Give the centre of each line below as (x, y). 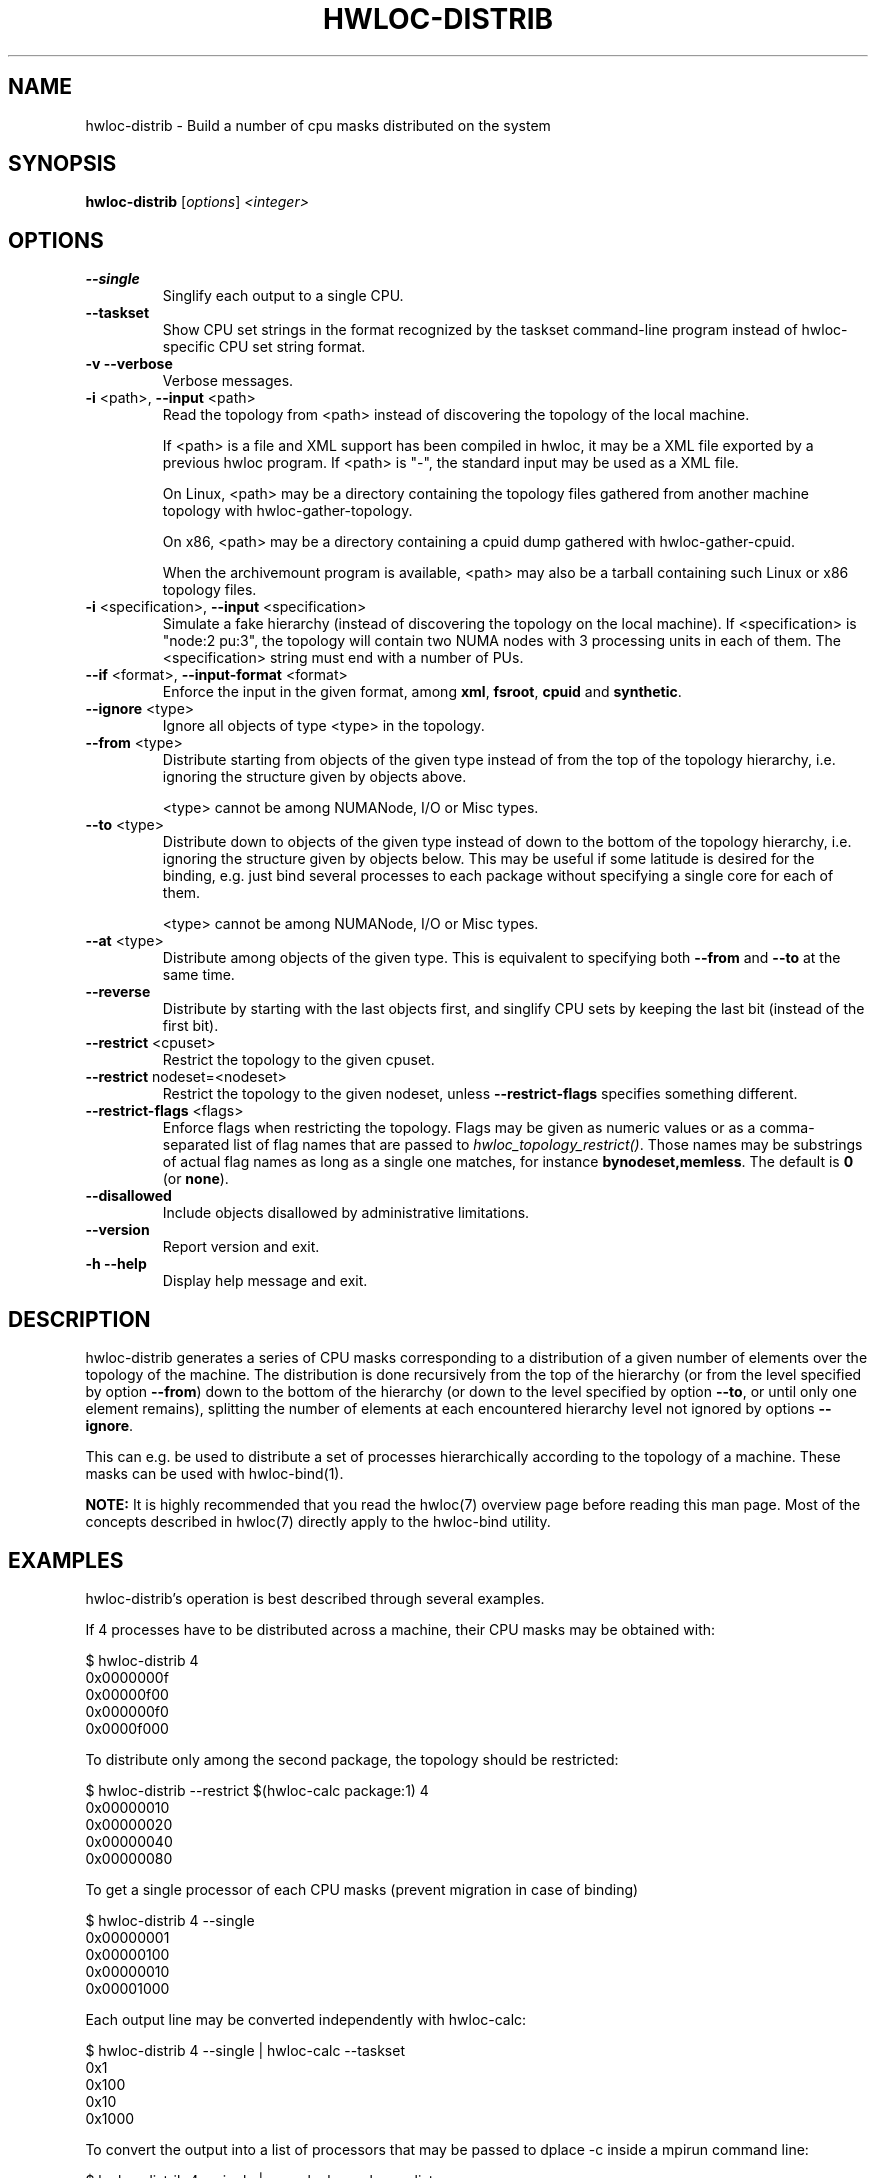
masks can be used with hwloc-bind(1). (214, 1474)
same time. (198, 975)
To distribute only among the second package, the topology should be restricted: (352, 1759)
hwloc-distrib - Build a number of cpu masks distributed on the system (318, 125)
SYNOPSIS (62, 164)
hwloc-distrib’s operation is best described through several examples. (315, 1598)
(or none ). (195, 1179)
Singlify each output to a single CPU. (283, 296)
